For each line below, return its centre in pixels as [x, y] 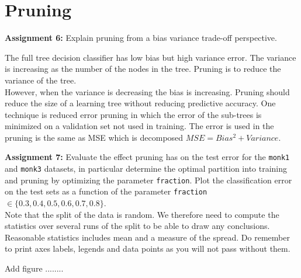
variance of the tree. [41, 80]
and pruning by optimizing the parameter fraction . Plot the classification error [148, 180]
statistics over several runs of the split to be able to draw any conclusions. [137, 226]
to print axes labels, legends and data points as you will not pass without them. [148, 249]
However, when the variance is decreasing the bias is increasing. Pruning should [147, 91]
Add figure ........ [34, 268]
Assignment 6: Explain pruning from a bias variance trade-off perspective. [141, 38]
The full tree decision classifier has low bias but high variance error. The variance [150, 57]
